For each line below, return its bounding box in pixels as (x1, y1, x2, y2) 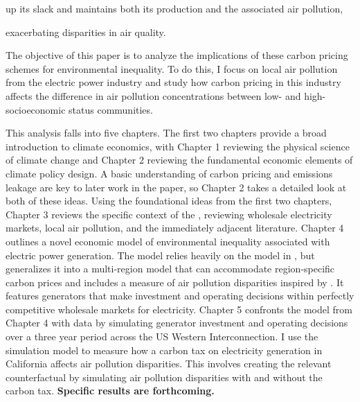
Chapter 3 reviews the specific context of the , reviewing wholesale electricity (6, 207, 332, 221)
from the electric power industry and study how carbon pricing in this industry (6, 75, 341, 89)
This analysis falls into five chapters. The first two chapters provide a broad (6, 125, 327, 140)
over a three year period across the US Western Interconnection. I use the (6, 329, 318, 344)
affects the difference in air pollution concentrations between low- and (6, 88, 301, 103)
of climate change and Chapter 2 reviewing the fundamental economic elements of (6, 152, 353, 167)
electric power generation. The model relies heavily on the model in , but (6, 247, 315, 262)
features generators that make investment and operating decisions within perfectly (6, 288, 354, 303)
